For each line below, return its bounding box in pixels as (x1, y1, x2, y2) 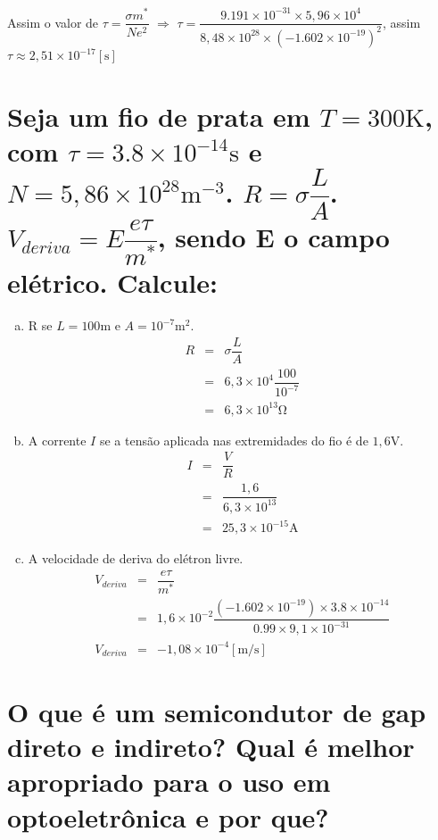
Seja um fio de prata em (7, 97, 310, 134)
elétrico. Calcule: (7, 264, 218, 301)
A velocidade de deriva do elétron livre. (28, 549, 244, 568)
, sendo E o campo (157, 219, 390, 255)
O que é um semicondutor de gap (7, 694, 426, 730)
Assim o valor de (7, 12, 99, 31)
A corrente (28, 430, 87, 449)
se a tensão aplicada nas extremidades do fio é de (99, 430, 368, 449)
